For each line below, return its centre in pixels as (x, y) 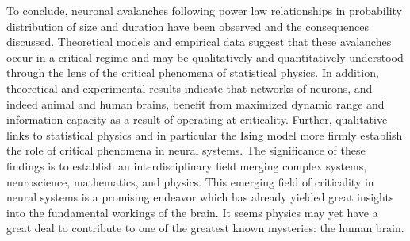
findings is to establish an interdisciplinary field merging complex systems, (187, 165)
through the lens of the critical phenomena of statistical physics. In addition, (193, 73)
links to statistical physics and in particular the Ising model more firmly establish (205, 134)
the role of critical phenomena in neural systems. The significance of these (186, 150)
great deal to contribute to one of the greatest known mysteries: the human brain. (205, 228)
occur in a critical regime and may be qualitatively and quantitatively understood (205, 57)
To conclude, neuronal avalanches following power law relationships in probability (204, 10)
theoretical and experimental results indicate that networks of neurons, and (190, 88)
